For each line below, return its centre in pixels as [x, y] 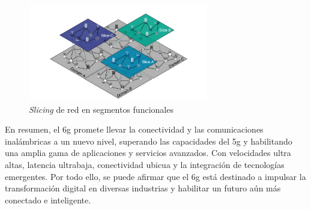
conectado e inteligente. [48, 199]
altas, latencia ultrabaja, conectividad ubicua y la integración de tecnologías [145, 164]
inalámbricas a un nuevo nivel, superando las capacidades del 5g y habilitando [149, 141]
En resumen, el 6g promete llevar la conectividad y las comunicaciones [134, 129]
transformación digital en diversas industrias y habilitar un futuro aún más [143, 188]
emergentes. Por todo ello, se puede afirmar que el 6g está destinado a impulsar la [155, 176]
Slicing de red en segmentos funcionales [101, 109]
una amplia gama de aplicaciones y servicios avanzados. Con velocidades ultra [148, 153]
